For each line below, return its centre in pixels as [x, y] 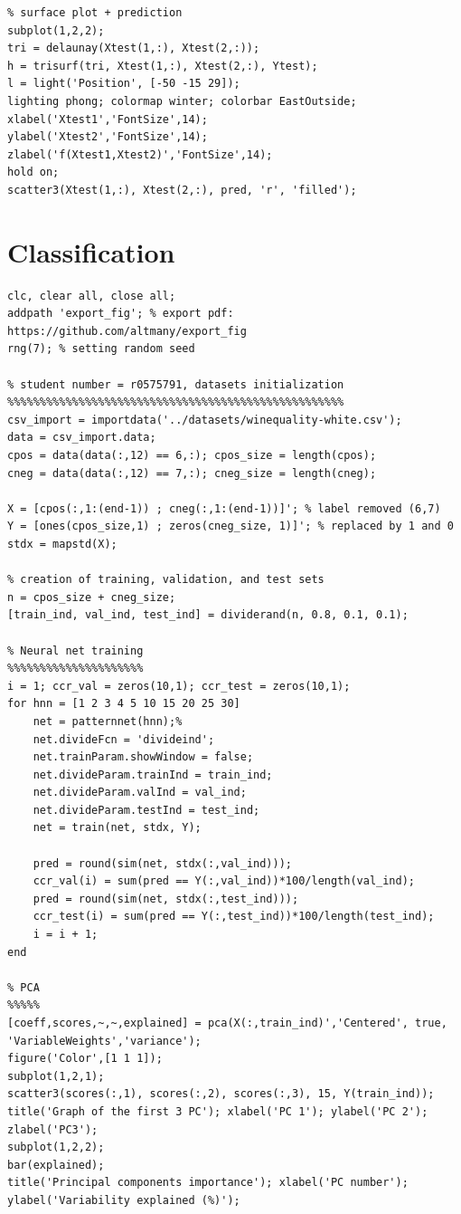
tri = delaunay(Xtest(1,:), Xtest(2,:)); [134, 48]
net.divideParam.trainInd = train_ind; [153, 774]
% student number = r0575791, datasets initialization [176, 384]
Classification [91, 251]
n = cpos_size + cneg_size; [92, 597]
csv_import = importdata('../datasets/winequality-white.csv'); [205, 420]
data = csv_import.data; [82, 438]
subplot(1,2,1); [56, 1076]
